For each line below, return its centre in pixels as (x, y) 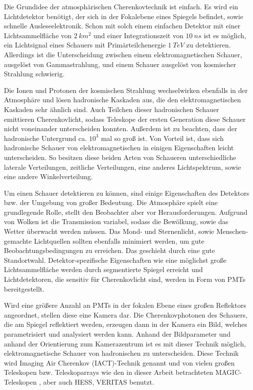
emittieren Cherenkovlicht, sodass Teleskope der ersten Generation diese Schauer (125, 119)
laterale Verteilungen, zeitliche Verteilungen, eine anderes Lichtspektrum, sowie (123, 167)
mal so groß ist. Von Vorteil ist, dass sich (162, 138)
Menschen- (232, 231)
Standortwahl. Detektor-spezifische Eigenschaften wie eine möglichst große (115, 260)
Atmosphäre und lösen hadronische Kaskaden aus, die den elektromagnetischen (123, 100)
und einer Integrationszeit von (138, 35)
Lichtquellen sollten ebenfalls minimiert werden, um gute (119, 241)
